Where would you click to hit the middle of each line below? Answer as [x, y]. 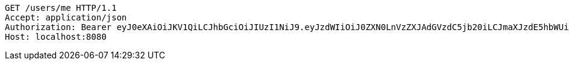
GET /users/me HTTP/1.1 [61, 8]
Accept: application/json [66, 17]
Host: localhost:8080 [56, 37]
